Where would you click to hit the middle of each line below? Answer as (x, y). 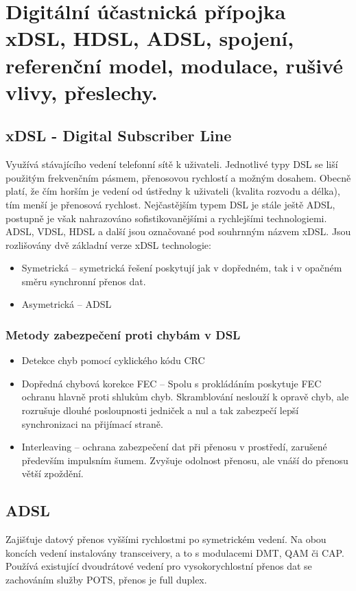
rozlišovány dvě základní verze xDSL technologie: (108, 244)
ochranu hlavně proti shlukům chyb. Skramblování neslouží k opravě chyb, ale (185, 397)
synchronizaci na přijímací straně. (92, 423)
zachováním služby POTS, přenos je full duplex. (106, 580)
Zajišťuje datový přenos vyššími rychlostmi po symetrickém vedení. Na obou (166, 539)
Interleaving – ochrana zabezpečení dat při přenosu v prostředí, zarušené (174, 447)
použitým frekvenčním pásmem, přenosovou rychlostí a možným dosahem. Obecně (178, 177)
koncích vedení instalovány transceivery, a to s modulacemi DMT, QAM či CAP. (175, 552)
